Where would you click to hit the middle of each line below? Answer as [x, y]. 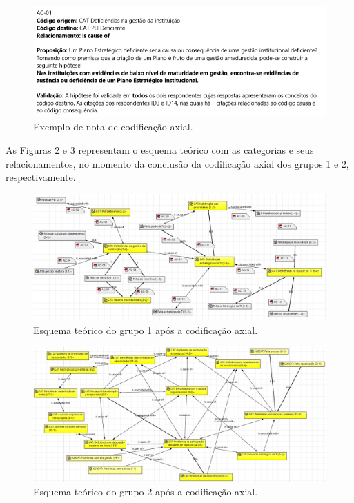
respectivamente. [41, 177]
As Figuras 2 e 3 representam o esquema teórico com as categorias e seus [160, 149]
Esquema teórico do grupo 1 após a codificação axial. [146, 330]
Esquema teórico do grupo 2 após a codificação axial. [146, 491]
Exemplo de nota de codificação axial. [113, 127]
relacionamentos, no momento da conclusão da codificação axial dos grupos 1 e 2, [177, 163]
